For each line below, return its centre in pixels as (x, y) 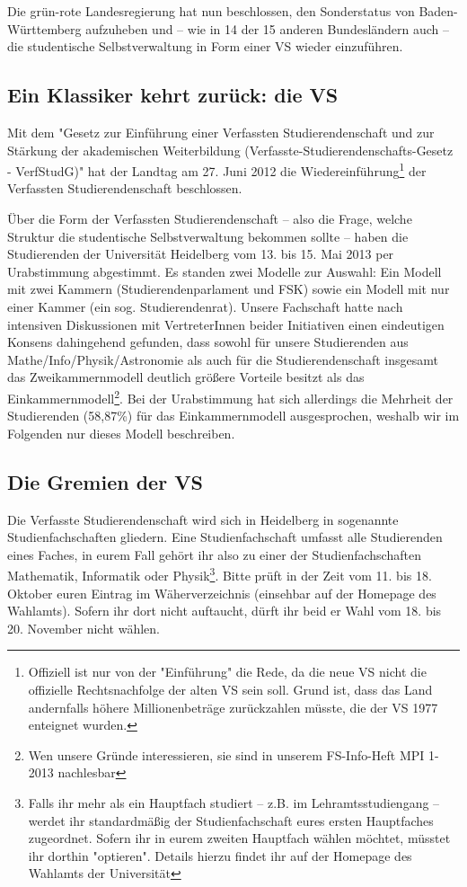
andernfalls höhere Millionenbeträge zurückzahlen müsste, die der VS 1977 (233, 707)
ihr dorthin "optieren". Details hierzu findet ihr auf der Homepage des (220, 855)
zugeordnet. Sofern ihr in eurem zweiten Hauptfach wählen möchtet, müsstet (239, 838)
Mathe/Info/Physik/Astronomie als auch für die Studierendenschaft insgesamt (223, 359)
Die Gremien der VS (105, 481)
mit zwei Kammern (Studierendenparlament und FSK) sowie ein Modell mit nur (229, 289)
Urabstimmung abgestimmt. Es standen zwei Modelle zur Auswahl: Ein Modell (225, 271)
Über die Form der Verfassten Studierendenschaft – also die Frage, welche (210, 219)
